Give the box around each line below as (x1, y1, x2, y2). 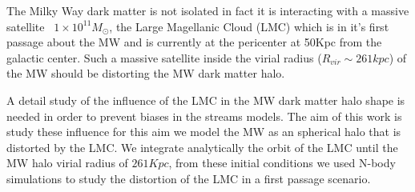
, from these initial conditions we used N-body (168, 154, 396, 171)
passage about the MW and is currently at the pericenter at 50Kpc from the (6, 34, 382, 50)
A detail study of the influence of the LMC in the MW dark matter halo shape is (6, 91, 405, 108)
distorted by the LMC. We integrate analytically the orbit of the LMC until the (6, 138, 398, 155)
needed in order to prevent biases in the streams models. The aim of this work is (6, 107, 402, 124)
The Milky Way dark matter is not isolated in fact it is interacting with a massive (6, 2, 409, 18)
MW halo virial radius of (6, 154, 128, 171)
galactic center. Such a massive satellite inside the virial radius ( (6, 49, 322, 66)
